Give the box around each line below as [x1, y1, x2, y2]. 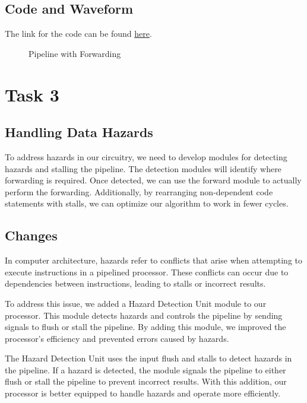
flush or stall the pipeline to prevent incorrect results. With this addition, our [5, 375, 287, 388]
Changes [5, 226, 58, 245]
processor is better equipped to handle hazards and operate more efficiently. [5, 387, 281, 399]
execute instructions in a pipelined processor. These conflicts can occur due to [5, 265, 289, 278]
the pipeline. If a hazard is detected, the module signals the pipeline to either [5, 363, 286, 376]
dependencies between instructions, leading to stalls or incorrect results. [5, 277, 266, 290]
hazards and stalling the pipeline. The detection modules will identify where [5, 162, 281, 174]
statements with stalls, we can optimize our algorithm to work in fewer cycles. [5, 197, 289, 210]
